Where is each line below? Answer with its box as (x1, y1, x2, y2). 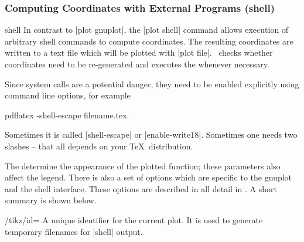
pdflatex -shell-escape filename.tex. (5, 108, 129, 121)
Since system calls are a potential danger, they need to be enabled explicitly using (5, 77, 299, 90)
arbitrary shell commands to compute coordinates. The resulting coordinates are (5, 35, 293, 47)
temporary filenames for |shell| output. (5, 225, 143, 237)
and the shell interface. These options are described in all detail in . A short (5, 182, 277, 195)
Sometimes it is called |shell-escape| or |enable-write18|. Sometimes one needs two (5, 128, 298, 141)
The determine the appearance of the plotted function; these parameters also (5, 159, 281, 172)
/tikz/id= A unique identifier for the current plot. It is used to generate (5, 213, 263, 226)
